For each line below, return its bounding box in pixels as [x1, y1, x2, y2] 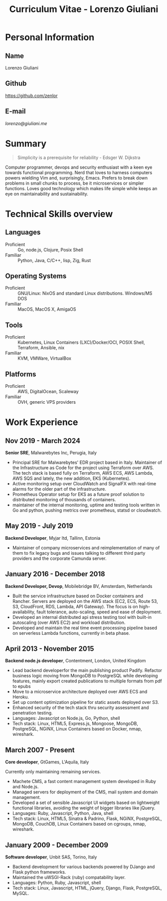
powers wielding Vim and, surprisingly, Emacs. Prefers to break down [5, 175, 148, 181]
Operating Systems [5, 272, 67, 280]
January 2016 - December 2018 [5, 570, 106, 578]
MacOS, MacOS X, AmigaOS [17, 306, 76, 312]
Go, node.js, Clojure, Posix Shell [17, 247, 83, 253]
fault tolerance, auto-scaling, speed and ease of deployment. [36, 609, 162, 615]
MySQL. [12, 890, 29, 896]
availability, [12, 609, 36, 615]
